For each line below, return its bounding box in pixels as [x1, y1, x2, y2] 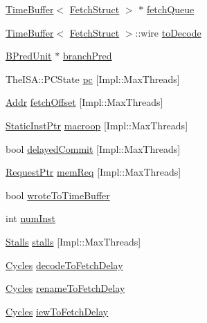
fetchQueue [146, 2, 195, 16]
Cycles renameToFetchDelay [6, 281, 125, 295]
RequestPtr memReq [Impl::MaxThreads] [6, 165, 181, 179]
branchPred [62, 48, 112, 63]
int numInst [6, 211, 56, 225]
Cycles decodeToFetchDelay [6, 257, 123, 272]
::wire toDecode [135, 25, 201, 39]
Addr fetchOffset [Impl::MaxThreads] [6, 95, 163, 109]
